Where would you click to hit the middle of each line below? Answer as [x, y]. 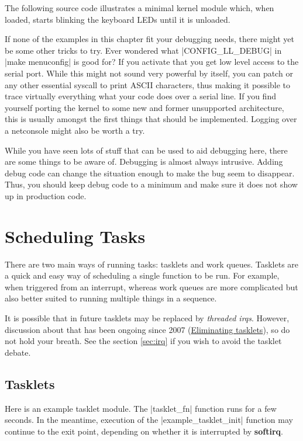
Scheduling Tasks [75, 236]
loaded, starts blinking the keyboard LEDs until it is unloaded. [118, 19]
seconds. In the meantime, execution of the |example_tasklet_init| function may [149, 420]
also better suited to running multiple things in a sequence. [111, 298]
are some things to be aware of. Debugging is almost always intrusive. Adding [144, 162]
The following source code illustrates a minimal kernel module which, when [140, 8]
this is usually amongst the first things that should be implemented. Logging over [151, 119]
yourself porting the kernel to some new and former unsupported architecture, [144, 107]
